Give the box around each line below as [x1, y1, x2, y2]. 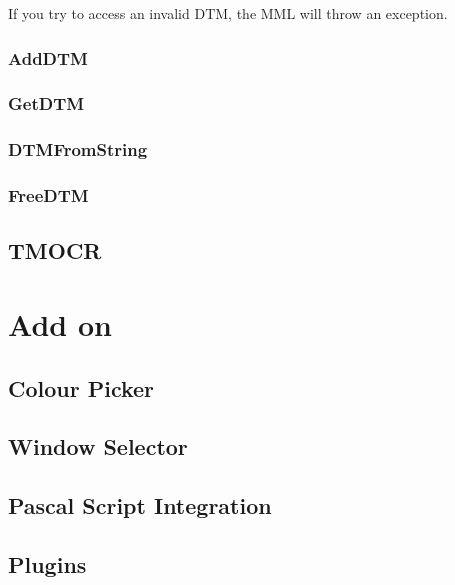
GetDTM [8, 91, 85, 116]
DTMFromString [8, 137, 148, 162]
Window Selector [8, 431, 188, 462]
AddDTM [8, 45, 88, 70]
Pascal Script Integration [8, 490, 272, 521]
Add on [8, 303, 112, 344]
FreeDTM [8, 183, 89, 208]
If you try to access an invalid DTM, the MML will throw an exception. [8, 3, 448, 23]
